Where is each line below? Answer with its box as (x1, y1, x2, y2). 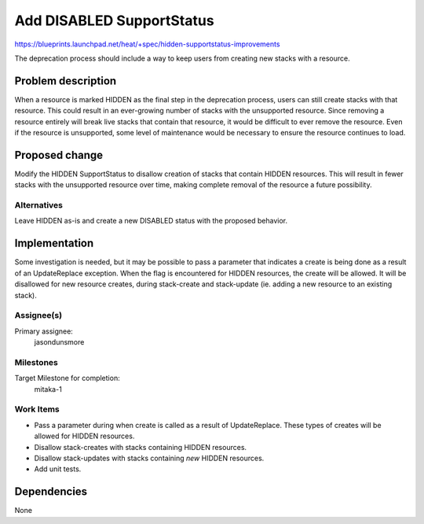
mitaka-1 (34, 384, 62, 393)
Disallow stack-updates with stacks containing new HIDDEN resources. (34, 453, 265, 463)
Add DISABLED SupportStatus (14, 12, 215, 29)
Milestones (14, 356, 58, 367)
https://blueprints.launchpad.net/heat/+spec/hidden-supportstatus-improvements (14, 39, 280, 49)
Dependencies (14, 485, 88, 499)
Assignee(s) (14, 310, 63, 321)
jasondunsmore (34, 338, 85, 347)
